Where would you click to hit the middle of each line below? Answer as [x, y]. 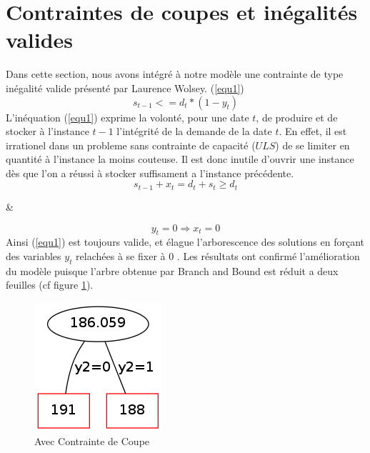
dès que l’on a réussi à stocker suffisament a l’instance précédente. [150, 173]
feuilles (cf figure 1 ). [50, 285]
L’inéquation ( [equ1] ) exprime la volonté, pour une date [127, 117]
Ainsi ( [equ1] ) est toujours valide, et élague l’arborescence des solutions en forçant [185, 242]
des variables [34, 255]
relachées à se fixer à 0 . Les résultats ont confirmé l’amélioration [218, 255]
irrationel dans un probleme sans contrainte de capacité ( [131, 145]
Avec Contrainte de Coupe [92, 441]
